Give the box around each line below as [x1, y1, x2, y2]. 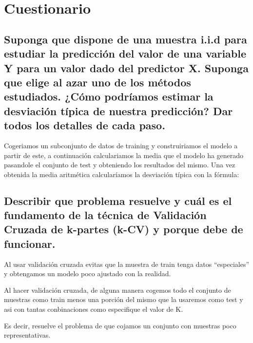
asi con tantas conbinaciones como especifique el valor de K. [4, 304, 183, 314]
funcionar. [4, 236, 56, 251]
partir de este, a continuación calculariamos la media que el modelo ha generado [4, 150, 244, 160]
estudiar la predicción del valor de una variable [4, 46, 247, 61]
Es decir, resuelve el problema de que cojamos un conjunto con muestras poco [4, 320, 236, 330]
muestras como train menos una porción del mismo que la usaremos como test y [4, 294, 243, 304]
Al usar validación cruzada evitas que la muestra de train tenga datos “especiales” [4, 259, 250, 269]
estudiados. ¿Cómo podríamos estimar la [4, 89, 214, 104]
